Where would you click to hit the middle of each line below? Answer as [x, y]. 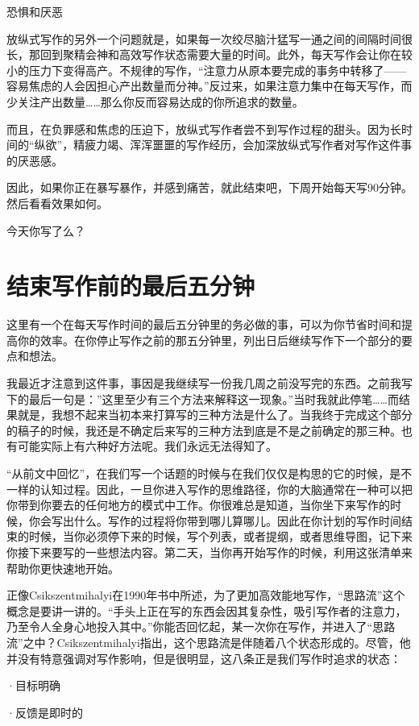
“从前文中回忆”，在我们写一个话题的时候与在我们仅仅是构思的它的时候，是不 [209, 473]
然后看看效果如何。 [57, 203]
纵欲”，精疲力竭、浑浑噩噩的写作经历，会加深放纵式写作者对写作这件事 [223, 145]
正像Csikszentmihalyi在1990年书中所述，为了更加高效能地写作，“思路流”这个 [206, 595]
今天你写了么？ [46, 230]
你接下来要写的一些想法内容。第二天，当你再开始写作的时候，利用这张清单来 [209, 552]
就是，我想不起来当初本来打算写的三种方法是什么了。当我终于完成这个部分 [215, 415]
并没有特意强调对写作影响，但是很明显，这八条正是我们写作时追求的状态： [204, 658]
